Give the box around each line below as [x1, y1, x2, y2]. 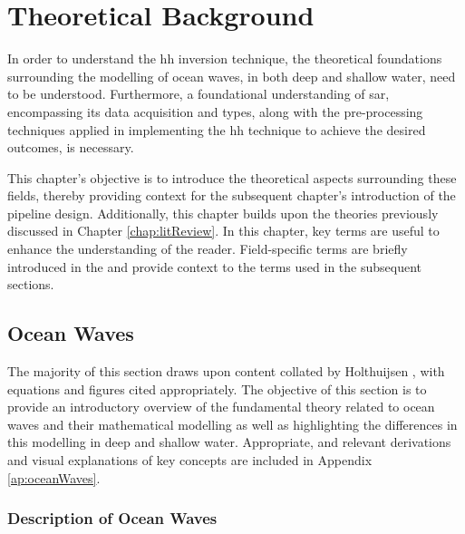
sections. [7, 275, 54, 294]
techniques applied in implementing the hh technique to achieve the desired [7, 120, 426, 139]
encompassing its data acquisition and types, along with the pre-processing [7, 102, 423, 121]
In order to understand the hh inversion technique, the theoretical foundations [7, 49, 442, 68]
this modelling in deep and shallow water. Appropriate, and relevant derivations [7, 432, 451, 451]
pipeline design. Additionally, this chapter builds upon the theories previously [7, 203, 439, 222]
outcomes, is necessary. [7, 138, 134, 157]
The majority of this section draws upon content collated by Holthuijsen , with [7, 362, 445, 381]
